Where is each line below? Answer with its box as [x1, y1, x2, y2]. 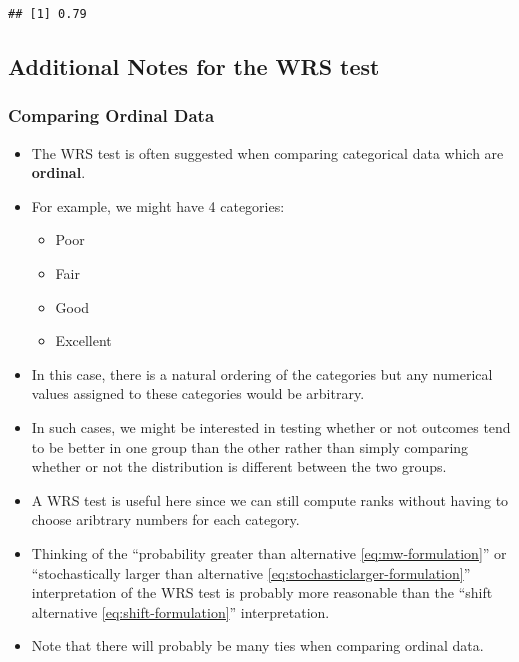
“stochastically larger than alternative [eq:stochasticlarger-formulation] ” [31, 562, 471, 583]
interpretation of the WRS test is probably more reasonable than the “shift [31, 582, 493, 603]
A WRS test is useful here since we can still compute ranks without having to [31, 489, 509, 510]
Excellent [55, 330, 112, 351]
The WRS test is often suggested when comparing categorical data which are [31, 142, 504, 163]
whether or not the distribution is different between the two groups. [31, 456, 447, 477]
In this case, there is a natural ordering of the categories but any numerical [31, 363, 493, 384]
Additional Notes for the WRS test [8, 51, 380, 82]
